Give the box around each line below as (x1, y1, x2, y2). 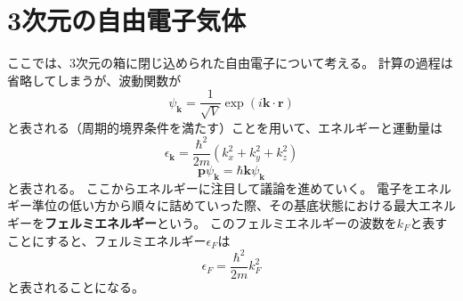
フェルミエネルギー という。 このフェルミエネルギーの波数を (45, 213, 397, 232)
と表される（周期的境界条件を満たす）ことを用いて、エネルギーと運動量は (7, 118, 443, 136)
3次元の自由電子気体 (7, 2, 247, 38)
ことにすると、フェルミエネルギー (7, 231, 207, 249)
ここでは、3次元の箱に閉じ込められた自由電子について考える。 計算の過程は (7, 53, 453, 72)
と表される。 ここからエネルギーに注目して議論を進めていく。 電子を (7, 178, 414, 197)
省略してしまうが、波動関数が (7, 70, 182, 89)
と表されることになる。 (7, 277, 144, 296)
